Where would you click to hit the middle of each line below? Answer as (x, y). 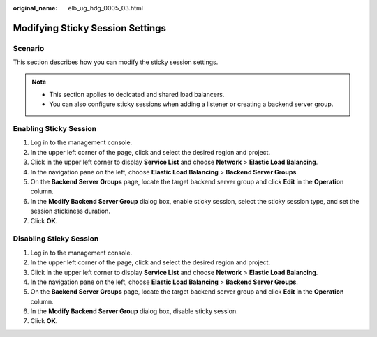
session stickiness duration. (71, 211)
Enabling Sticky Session (55, 129)
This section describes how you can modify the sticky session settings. (116, 62)
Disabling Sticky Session (56, 239)
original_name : (35, 8)
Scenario (29, 48)
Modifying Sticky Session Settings (90, 28)
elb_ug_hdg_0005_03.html (105, 8)
